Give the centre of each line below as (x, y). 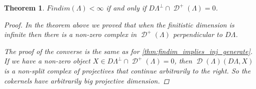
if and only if (126, 7)
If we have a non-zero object (47, 61)
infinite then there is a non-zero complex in (71, 34)
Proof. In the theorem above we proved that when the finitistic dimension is (119, 24)
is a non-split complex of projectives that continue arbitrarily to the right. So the (127, 70)
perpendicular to (198, 34)
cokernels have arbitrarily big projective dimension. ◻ (87, 80)
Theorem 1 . (24, 7)
